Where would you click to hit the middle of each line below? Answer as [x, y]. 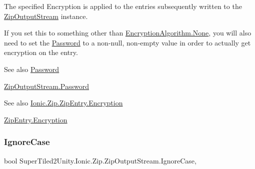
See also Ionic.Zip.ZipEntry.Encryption [63, 103]
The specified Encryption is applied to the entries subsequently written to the [123, 6]
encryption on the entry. [41, 52]
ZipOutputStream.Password [47, 86]
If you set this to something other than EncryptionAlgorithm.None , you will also [128, 33]
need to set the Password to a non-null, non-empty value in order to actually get [127, 42]
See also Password [32, 69]
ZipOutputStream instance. [46, 16]
